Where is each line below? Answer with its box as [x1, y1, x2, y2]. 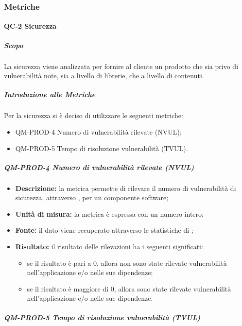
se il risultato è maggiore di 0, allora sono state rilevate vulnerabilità [27, 283, 231, 293]
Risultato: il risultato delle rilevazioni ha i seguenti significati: [15, 241, 203, 252]
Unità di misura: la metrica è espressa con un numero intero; [15, 208, 204, 219]
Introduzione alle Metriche [4, 89, 96, 100]
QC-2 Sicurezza [4, 21, 57, 31]
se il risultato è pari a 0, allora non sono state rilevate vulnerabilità [27, 257, 227, 268]
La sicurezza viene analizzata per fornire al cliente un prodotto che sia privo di [4, 61, 239, 71]
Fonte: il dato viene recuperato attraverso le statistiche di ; [15, 225, 193, 235]
